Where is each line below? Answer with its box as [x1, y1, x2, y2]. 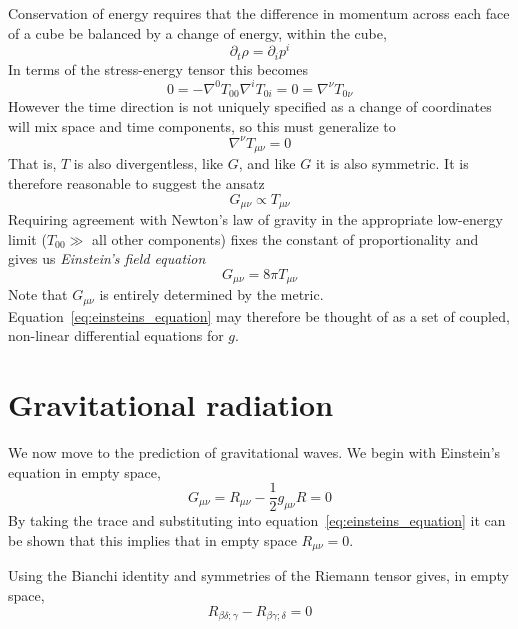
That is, [8, 153, 57, 174]
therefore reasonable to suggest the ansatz [8, 173, 265, 193]
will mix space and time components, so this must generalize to [8, 115, 396, 136]
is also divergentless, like [73, 153, 224, 174]
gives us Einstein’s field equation [8, 248, 206, 269]
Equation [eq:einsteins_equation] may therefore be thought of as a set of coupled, [8, 305, 510, 326]
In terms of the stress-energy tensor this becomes [8, 58, 309, 79]
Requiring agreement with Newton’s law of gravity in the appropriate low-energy [8, 209, 503, 230]
